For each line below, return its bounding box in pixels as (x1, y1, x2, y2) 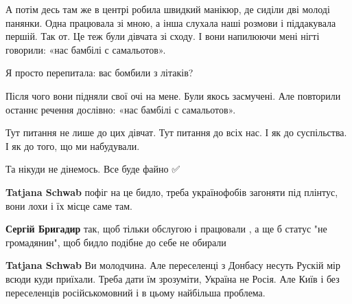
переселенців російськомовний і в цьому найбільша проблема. (5, 285, 266, 299)
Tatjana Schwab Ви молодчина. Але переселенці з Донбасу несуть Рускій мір (5, 258, 340, 272)
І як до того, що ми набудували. (5, 138, 140, 153)
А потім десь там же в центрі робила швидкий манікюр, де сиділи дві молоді (5, 2, 330, 16)
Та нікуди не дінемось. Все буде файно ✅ (5, 162, 180, 176)
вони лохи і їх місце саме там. (5, 198, 132, 213)
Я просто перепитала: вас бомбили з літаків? (5, 65, 193, 80)
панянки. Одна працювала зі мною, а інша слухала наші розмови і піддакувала (5, 15, 336, 30)
